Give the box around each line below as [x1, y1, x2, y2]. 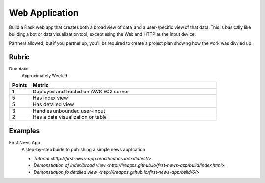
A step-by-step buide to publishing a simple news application [21, 146, 146, 152]
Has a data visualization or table [32, 114, 107, 121]
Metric [32, 82, 49, 89]
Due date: [9, 66, 29, 72]
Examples [9, 127, 40, 135]
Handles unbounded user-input [32, 108, 105, 114]
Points [12, 82, 27, 89]
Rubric [9, 53, 30, 61]
